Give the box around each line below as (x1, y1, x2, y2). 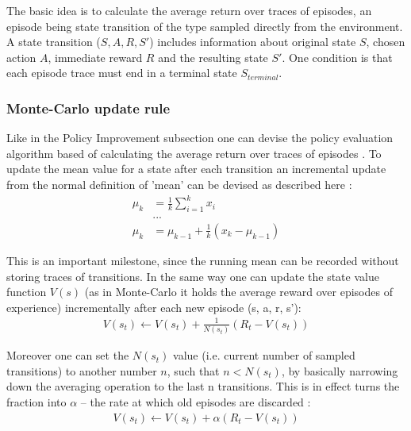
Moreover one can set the (6, 347, 129, 364)
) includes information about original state (149, 33, 356, 50)
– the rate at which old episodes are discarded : (80, 393, 311, 410)
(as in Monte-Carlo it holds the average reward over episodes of (84, 283, 393, 300)
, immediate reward (48, 48, 143, 65)
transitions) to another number (6, 362, 157, 379)
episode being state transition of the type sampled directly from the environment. (6, 17, 403, 34)
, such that (167, 362, 220, 379)
